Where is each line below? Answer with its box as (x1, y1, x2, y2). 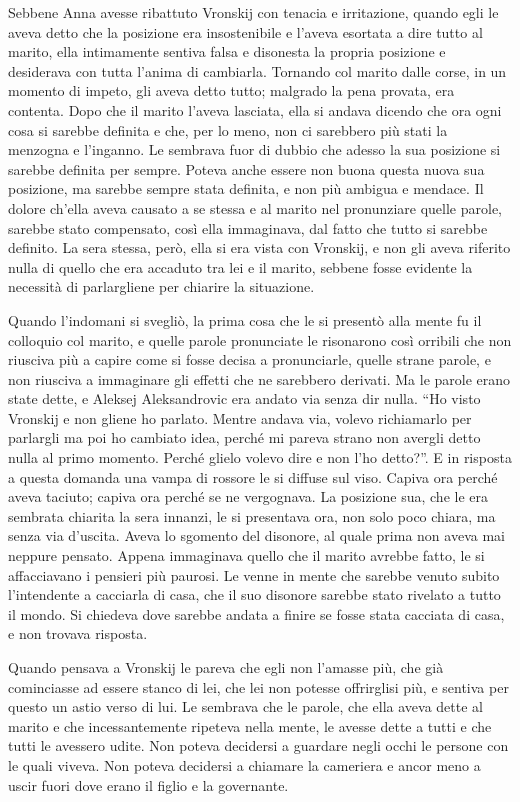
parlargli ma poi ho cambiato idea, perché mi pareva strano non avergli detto (8, 427, 481, 448)
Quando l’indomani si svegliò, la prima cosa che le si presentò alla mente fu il (8, 309, 482, 330)
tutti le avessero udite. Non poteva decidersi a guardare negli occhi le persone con (8, 735, 509, 756)
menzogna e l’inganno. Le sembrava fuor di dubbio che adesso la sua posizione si (8, 139, 501, 160)
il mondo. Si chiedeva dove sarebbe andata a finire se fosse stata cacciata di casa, (8, 603, 505, 624)
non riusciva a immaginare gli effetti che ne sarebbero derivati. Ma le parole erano (8, 368, 511, 389)
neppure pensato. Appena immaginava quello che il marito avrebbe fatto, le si (8, 545, 485, 566)
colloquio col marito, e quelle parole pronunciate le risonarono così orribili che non (8, 329, 512, 350)
